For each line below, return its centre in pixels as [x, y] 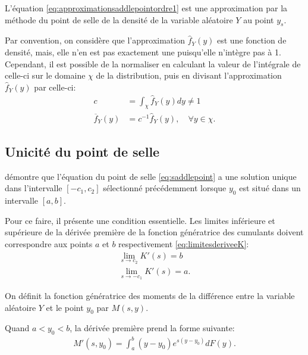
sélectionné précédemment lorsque [165, 188]
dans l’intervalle [34, 188]
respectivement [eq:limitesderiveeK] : [184, 244]
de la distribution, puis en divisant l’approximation [189, 75]
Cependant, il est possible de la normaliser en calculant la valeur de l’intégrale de [153, 63]
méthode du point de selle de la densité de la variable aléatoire [119, 19]
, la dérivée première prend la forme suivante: [152, 328]
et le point [65, 307]
